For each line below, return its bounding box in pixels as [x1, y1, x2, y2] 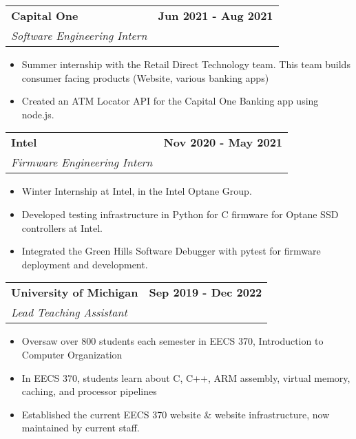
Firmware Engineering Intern [11, 154, 153, 171]
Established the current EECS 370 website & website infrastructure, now [21, 407, 330, 421]
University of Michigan [11, 284, 138, 301]
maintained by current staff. [21, 420, 140, 435]
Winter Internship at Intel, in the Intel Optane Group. [21, 184, 252, 198]
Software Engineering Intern [11, 28, 147, 43]
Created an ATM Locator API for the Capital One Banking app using [21, 94, 319, 108]
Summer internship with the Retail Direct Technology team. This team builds [21, 57, 350, 71]
